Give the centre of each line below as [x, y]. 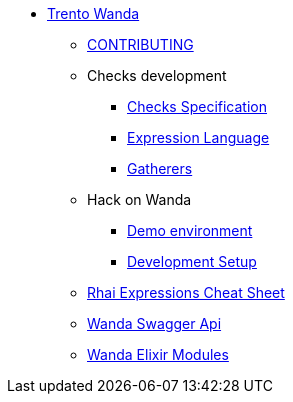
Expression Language [198, 137]
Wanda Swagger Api [154, 323]
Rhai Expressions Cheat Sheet [186, 292]
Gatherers [160, 168]
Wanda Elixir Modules [158, 354]
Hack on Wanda [139, 199]
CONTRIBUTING [140, 44]
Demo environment [190, 230]
